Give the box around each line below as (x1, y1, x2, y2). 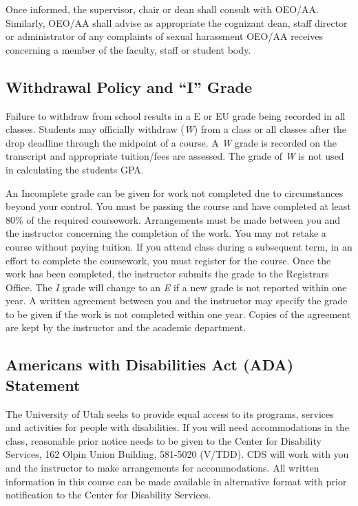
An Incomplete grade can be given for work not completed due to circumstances (6, 185, 344, 200)
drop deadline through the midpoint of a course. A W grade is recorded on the (6, 135, 337, 149)
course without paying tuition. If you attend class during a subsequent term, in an (6, 239, 352, 253)
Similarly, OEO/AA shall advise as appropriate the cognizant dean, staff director (6, 15, 348, 30)
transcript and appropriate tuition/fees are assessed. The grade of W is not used (6, 149, 344, 163)
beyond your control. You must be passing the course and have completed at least (6, 199, 351, 213)
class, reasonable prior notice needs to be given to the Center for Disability (6, 433, 322, 447)
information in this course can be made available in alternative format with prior (6, 474, 347, 488)
